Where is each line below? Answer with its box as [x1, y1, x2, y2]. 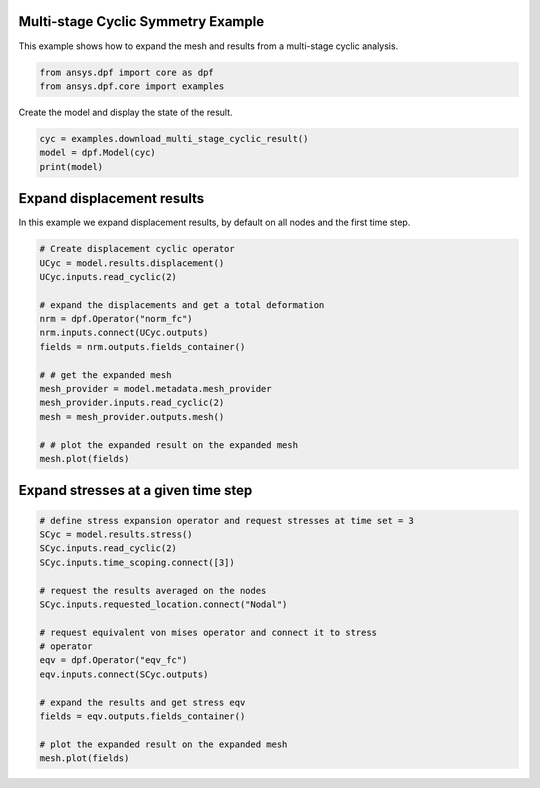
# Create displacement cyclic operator [39, 243, 235, 255]
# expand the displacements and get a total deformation [39, 299, 325, 310]
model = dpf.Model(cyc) [39, 147, 157, 159]
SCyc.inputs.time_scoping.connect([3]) [39, 556, 235, 568]
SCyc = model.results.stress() [39, 528, 194, 540]
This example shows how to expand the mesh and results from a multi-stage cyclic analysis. [18, 40, 399, 52]
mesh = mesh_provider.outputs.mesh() [39, 411, 225, 422]
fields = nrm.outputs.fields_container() [39, 341, 246, 352]
